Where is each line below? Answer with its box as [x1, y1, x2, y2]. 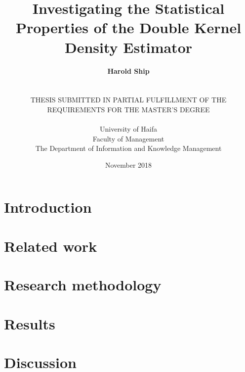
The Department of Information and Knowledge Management [35, 143, 222, 153]
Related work [4, 235, 97, 256]
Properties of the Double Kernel [15, 17, 242, 38]
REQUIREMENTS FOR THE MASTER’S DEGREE [47, 104, 210, 114]
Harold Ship [107, 65, 150, 76]
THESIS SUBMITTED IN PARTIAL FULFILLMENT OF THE [30, 94, 227, 105]
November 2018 [105, 159, 152, 170]
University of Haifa [99, 124, 158, 134]
